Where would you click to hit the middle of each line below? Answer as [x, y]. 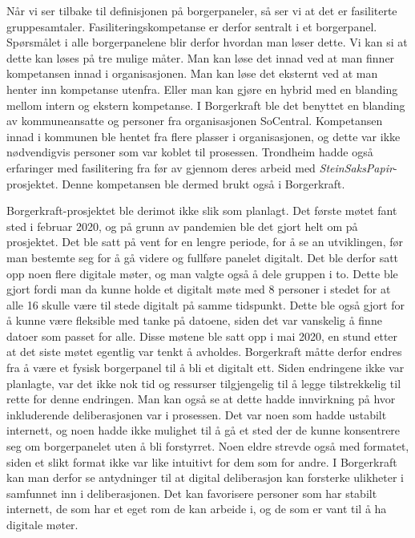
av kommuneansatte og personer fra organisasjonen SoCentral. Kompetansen [195, 121]
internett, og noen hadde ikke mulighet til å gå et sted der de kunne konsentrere [203, 430]
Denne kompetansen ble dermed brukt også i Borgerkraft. [203, 183]
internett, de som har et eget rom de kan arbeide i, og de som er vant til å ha [197, 509]
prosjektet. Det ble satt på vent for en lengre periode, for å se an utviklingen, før [205, 242]
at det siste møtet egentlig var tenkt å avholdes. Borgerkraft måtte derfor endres [204, 352]
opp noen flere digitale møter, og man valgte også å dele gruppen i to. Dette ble [202, 273]
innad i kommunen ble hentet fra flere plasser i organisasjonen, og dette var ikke [203, 136]
